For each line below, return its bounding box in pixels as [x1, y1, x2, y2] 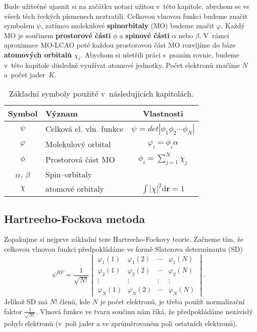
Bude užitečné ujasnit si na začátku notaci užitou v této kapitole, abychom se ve [4, 1, 250, 11]
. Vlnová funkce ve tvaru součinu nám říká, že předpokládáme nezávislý [36, 306, 253, 316]
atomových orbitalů [4, 49, 72, 59]
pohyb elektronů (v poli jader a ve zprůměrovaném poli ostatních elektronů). [4, 318, 238, 328]
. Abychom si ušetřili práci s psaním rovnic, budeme [80, 49, 240, 59]
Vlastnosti [143, 107, 183, 119]
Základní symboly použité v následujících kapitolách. [8, 87, 194, 99]
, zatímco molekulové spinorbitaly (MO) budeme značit [41, 20, 214, 31]
